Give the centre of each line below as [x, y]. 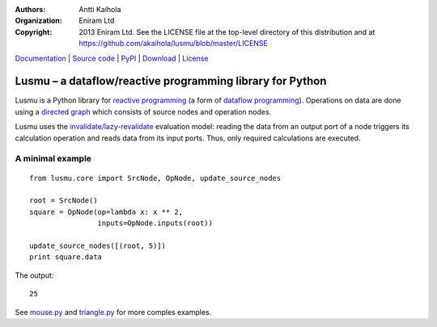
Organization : [38, 21]
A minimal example [53, 159]
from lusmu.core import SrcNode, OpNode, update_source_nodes [155, 178]
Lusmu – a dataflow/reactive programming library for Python [171, 81]
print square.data [66, 257]
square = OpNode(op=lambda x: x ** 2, [106, 212]
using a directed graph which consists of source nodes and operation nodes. [143, 111]
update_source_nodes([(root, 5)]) [98, 245]
